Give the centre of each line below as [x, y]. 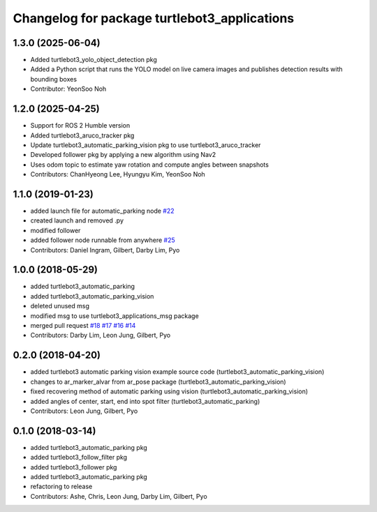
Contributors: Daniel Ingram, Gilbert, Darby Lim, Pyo [105, 250]
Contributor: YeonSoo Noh [68, 89]
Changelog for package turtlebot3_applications [154, 18]
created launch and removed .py [77, 220]
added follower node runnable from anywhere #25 [103, 240]
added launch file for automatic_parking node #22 [102, 211]
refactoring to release [61, 487]
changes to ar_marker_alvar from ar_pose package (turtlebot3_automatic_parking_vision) [158, 382]
